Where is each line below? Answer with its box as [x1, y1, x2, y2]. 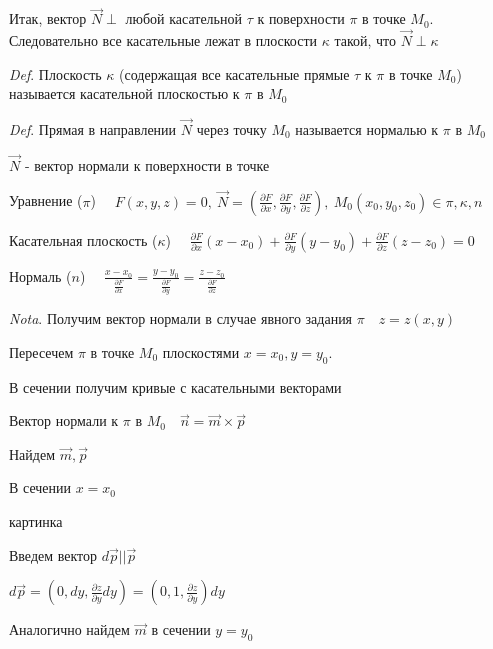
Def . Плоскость [9, 63, 102, 84]
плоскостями [162, 341, 240, 362]
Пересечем [9, 341, 74, 362]
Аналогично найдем [9, 619, 130, 640]
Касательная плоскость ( [9, 229, 158, 250]
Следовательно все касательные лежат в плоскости [9, 30, 317, 51]
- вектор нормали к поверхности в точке [24, 154, 270, 175]
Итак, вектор [9, 8, 87, 29]
